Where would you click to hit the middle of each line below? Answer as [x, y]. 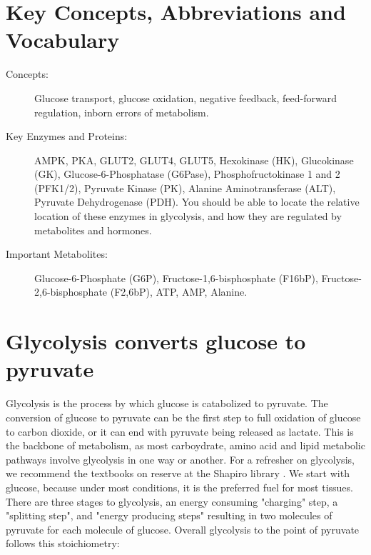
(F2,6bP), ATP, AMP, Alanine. [179, 292]
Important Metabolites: [57, 254]
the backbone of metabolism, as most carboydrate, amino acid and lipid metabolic [185, 445]
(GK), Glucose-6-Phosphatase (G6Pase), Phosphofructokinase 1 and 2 [187, 174]
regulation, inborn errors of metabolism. [122, 112]
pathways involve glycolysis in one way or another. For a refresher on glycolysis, [180, 459]
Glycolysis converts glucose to [156, 341]
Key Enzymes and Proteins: [67, 136]
